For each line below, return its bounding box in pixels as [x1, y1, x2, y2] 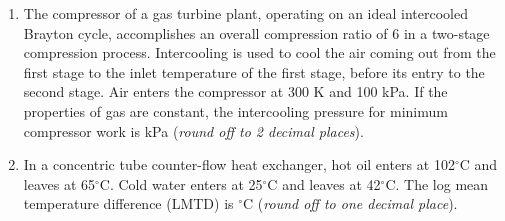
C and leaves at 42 [267, 173, 381, 194]
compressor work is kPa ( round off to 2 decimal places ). [23, 120, 364, 141]
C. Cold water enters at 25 [99, 173, 263, 194]
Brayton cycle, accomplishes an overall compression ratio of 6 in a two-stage [23, 22, 490, 43]
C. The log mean [385, 173, 489, 194]
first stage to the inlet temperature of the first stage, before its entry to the [23, 61, 485, 82]
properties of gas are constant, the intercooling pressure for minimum [23, 100, 448, 121]
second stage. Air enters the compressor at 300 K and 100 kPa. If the [23, 81, 448, 102]
